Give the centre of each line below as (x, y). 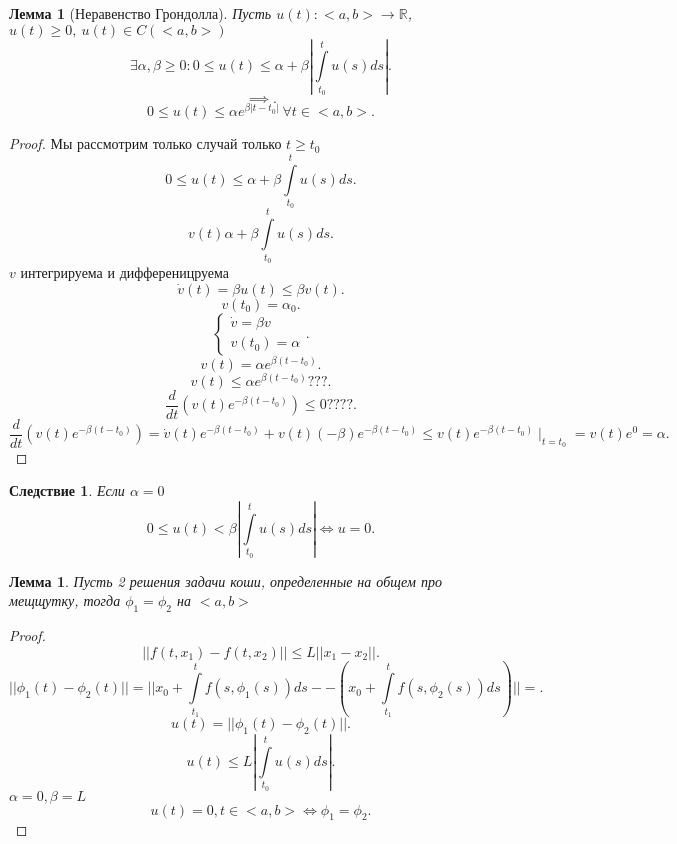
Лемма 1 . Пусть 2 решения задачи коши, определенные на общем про (225, 580)
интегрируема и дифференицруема (125, 271)
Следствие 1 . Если (67, 490)
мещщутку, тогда (65, 600)
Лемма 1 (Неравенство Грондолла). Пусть (140, 13)
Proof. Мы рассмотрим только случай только (145, 143)
